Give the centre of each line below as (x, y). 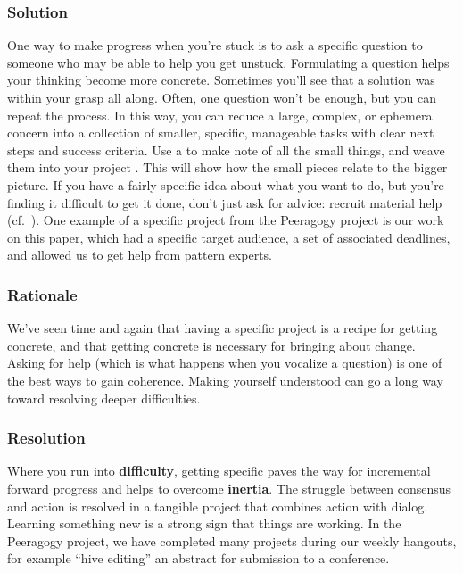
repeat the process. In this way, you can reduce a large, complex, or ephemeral (222, 115)
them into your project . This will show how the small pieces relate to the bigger (227, 167)
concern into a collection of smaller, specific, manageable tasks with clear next (221, 133)
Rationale (42, 294)
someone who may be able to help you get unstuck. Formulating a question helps (228, 62)
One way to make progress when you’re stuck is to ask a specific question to (215, 45)
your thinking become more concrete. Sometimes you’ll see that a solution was (221, 80)
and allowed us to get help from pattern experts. (140, 255)
